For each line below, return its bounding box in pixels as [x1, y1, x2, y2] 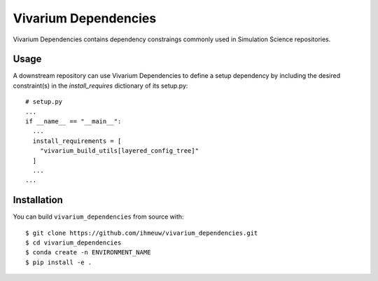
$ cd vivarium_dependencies [25, 239, 122, 247]
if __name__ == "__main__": [25, 118, 122, 125]
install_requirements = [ [32, 137, 122, 145]
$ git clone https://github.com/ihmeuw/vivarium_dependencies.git [25, 228, 258, 237]
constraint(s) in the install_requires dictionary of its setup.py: [13, 81, 188, 90]
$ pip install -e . [25, 258, 92, 266]
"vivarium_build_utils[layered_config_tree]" [39, 147, 199, 155]
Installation [13, 194, 63, 206]
